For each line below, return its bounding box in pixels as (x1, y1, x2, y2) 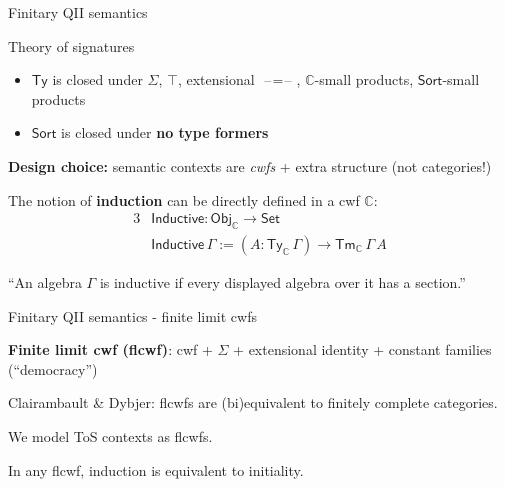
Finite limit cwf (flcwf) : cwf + (8, 339, 213, 360)
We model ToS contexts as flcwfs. (8, 425, 213, 446)
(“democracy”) (8, 358, 98, 379)
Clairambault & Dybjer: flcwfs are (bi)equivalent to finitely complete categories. (8, 392, 498, 413)
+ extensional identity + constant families (233, 339, 492, 360)
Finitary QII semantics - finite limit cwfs (8, 305, 257, 326)
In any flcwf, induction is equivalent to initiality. (8, 459, 304, 480)
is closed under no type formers (61, 122, 269, 143)
